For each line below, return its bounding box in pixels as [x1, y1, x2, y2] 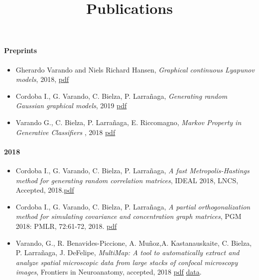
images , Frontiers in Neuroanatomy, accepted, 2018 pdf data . [15, 267, 202, 277]
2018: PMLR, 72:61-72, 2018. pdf [15, 220, 117, 231]
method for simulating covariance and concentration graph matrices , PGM [15, 211, 242, 221]
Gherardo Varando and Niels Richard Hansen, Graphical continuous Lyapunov [15, 64, 255, 74]
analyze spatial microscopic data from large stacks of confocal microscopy [15, 257, 238, 267]
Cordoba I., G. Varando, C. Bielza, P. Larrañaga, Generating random [15, 90, 228, 101]
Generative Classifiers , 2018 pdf [15, 127, 116, 137]
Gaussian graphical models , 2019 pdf [15, 100, 127, 111]
